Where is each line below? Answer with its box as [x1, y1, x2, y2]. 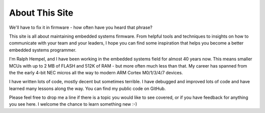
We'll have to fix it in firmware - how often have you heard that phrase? [9, 24, 153, 30]
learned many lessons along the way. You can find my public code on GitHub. [9, 86, 166, 91]
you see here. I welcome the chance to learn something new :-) [9, 101, 137, 107]
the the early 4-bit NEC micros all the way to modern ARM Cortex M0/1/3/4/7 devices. [9, 69, 184, 75]
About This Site [9, 7, 74, 18]
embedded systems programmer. [9, 47, 77, 53]
